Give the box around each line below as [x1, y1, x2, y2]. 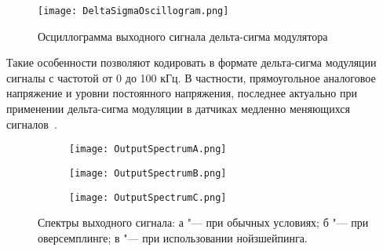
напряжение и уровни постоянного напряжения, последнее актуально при [6, 85, 357, 101]
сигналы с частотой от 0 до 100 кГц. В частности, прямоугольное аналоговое [6, 69, 376, 85]
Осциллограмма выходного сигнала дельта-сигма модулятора [38, 27, 328, 44]
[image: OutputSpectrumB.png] [69, 167, 227, 179]
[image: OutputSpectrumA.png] [69, 144, 227, 155]
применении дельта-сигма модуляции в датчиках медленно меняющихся [6, 100, 350, 117]
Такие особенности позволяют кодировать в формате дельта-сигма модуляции [6, 54, 377, 71]
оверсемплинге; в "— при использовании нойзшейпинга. [38, 229, 308, 246]
